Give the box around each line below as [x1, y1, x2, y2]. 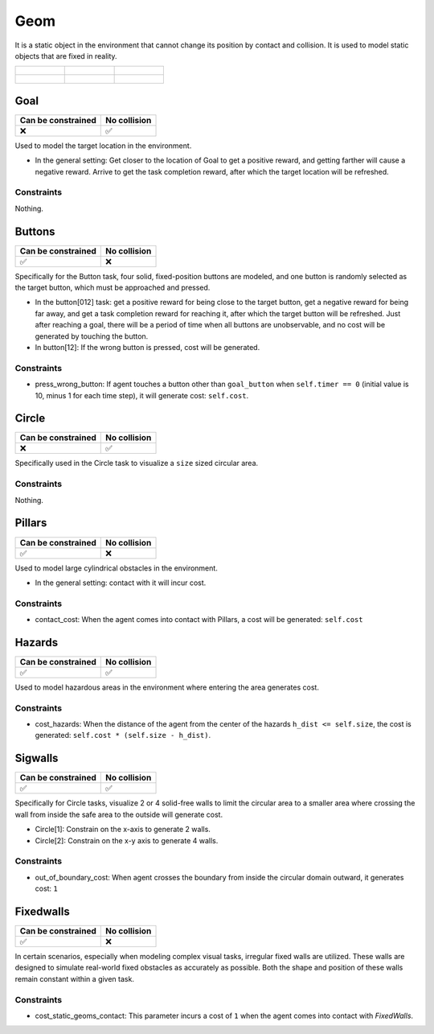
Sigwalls [14, 752, 59, 765]
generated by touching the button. [35, 331, 149, 341]
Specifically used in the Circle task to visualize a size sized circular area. [14, 459, 259, 468]
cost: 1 [35, 884, 58, 893]
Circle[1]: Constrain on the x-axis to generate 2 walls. [35, 825, 211, 834]
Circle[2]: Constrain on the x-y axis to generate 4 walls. [35, 835, 219, 845]
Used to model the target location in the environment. [14, 141, 192, 150]
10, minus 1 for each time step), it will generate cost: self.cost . [35, 390, 249, 400]
